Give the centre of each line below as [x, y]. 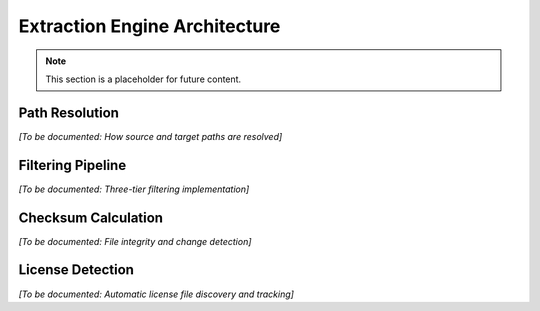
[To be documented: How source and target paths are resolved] [150, 136]
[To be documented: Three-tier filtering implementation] [134, 189]
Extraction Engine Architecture [149, 26]
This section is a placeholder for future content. [143, 79]
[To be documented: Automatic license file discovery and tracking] [156, 294]
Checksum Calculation [91, 217]
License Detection [76, 270]
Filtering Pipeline [72, 165]
